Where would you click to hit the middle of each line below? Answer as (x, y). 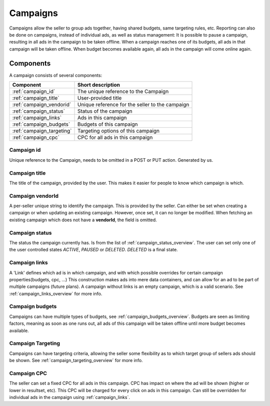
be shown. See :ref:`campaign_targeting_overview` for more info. (76, 360)
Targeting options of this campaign (119, 131)
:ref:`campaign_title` (36, 98)
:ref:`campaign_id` (34, 92)
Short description (99, 85)
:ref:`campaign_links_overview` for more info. (56, 293)
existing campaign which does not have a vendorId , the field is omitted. (83, 220)
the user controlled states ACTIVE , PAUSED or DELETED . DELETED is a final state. (93, 250)
